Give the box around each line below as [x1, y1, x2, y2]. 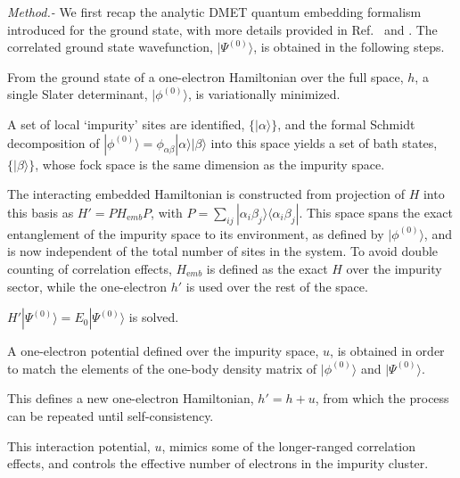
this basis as [7, 202, 74, 221]
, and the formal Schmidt [277, 114, 415, 133]
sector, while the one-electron [7, 276, 168, 295]
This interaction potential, [7, 436, 151, 455]
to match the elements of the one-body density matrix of [7, 358, 317, 377]
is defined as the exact [206, 259, 328, 277]
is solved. [128, 308, 179, 326]
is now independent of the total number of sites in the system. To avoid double [7, 242, 439, 260]
